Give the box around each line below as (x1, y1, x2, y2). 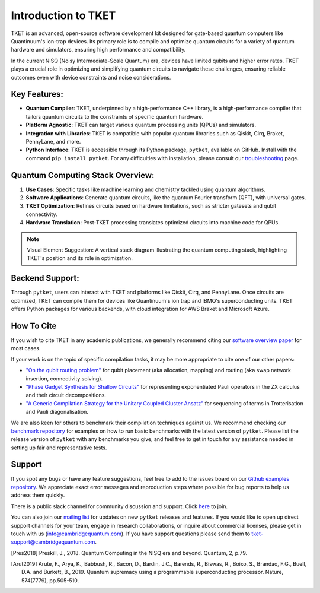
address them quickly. (11, 491, 65, 499)
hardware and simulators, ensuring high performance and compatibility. (11, 46, 186, 53)
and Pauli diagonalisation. (25, 408, 89, 416)
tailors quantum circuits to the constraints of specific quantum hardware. (25, 113, 204, 120)
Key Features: (11, 89, 63, 99)
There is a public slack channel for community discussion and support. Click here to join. (11, 502, 228, 510)
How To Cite (11, 321, 57, 331)
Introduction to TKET (11, 9, 116, 22)
